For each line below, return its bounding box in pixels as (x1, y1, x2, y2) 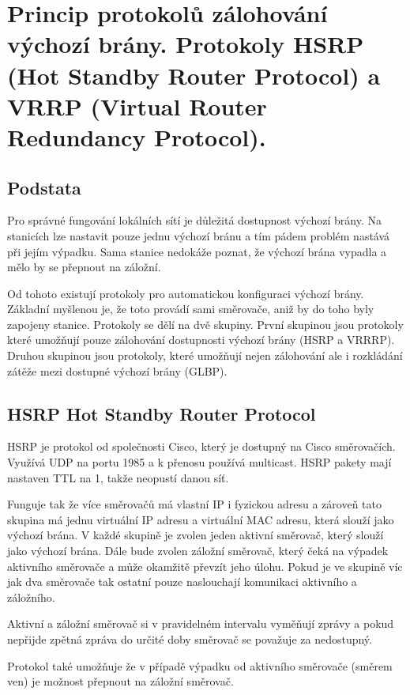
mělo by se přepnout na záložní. (7, 259, 161, 275)
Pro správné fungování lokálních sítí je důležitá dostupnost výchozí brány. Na (7, 212, 382, 229)
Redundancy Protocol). (7, 120, 266, 153)
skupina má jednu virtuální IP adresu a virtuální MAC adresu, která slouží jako (7, 511, 394, 527)
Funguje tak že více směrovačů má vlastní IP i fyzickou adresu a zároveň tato (7, 496, 382, 512)
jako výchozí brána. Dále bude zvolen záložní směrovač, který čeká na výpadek (7, 542, 389, 559)
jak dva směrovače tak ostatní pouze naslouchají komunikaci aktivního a (7, 573, 357, 590)
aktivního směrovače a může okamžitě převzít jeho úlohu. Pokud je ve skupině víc (7, 557, 403, 574)
